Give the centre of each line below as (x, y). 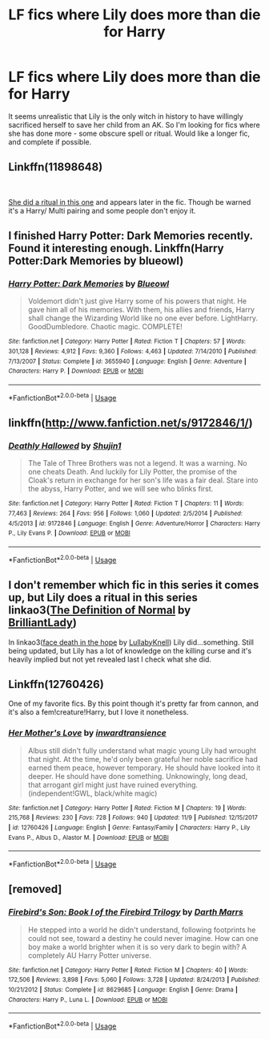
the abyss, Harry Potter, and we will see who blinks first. (120, 489)
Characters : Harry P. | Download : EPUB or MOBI (76, 371)
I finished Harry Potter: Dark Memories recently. (131, 236)
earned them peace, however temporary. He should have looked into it (144, 768)
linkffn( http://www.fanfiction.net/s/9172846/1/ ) (131, 423)
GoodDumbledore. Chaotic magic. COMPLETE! (105, 327)
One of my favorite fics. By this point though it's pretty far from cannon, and (133, 703)
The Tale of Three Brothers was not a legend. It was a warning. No (137, 463)
